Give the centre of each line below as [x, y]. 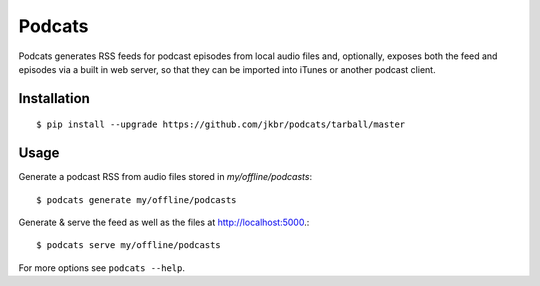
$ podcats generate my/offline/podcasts [136, 199]
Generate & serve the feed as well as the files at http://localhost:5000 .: [164, 222]
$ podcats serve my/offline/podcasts [129, 245]
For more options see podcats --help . [101, 267]
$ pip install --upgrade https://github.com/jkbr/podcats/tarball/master [221, 124]
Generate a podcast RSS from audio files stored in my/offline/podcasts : [165, 177]
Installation [54, 98]
